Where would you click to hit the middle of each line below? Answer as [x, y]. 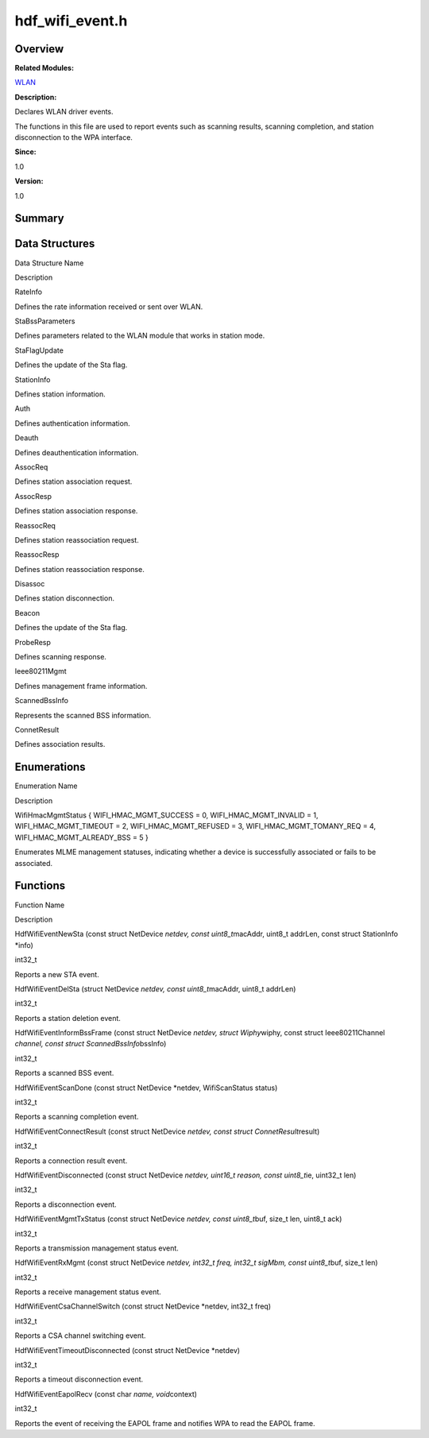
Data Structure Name [49, 263]
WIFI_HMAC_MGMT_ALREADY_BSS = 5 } [81, 837]
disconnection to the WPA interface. [73, 137]
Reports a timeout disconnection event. [79, 1379]
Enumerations [50, 767]
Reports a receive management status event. [88, 1292]
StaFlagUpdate [39, 350]
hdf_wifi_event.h [71, 21]
